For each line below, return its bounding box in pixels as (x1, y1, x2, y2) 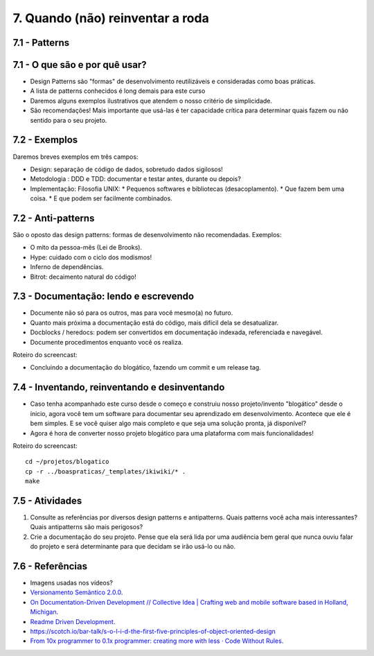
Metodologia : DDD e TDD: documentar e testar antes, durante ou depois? (30, 175, 242, 183)
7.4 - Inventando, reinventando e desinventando (12, 381, 225, 393)
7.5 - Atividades (12, 494, 82, 506)
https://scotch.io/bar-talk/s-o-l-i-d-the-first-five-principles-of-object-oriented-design (30, 628, 276, 636)
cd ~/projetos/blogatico (25, 458, 109, 466)
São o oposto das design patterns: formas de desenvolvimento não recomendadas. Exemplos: (12, 231, 282, 239)
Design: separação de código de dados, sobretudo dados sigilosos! (30, 165, 223, 173)
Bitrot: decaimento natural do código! (30, 273, 136, 281)
